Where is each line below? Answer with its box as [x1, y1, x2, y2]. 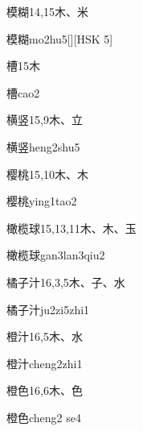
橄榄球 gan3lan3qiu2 [6, 247, 105, 263]
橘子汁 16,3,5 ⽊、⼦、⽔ [6, 273, 125, 290]
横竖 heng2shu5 [6, 138, 80, 155]
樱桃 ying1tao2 [6, 193, 77, 209]
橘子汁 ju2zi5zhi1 [6, 300, 90, 317]
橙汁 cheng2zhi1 [6, 354, 83, 371]
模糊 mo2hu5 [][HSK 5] [6, 30, 113, 47]
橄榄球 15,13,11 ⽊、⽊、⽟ [6, 219, 137, 236]
